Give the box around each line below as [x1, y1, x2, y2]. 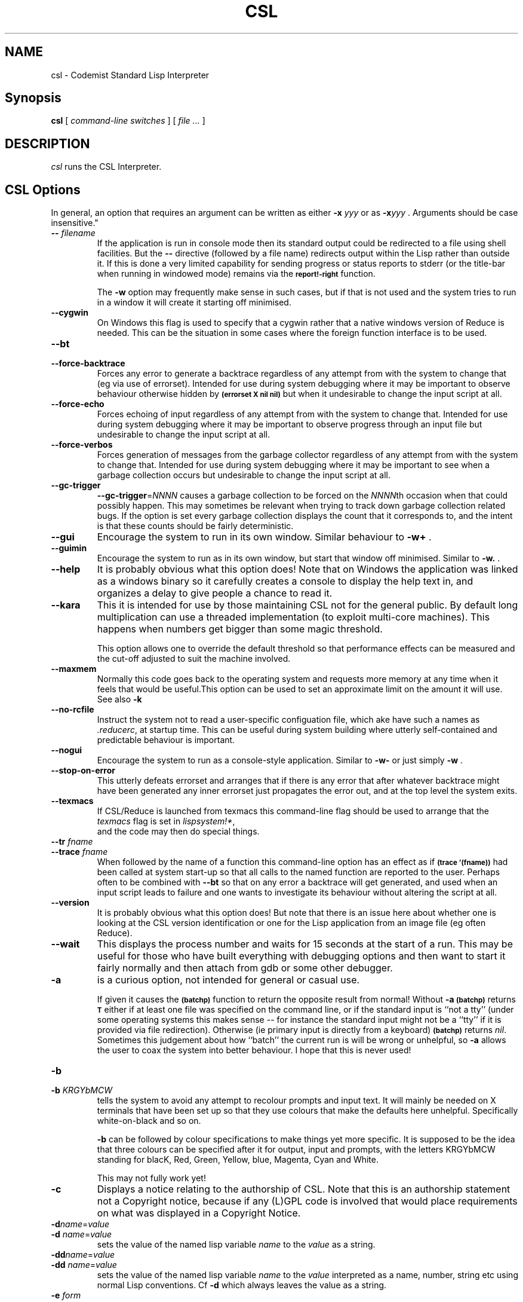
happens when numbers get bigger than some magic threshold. [97, 623, 383, 635]
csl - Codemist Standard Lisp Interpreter [51, 69, 210, 80]
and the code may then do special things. [97, 826, 260, 837]
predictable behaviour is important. [97, 735, 235, 745]
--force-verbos [51, 439, 113, 450]
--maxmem [51, 664, 97, 674]
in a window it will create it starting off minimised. [97, 297, 291, 308]
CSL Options [5, 182, 81, 197]
